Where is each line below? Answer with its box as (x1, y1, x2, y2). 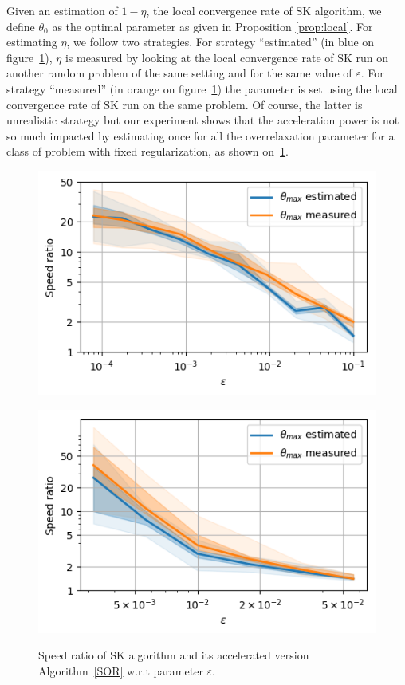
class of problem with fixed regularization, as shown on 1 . (6, 143, 289, 159)
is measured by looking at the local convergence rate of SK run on (65, 49, 389, 65)
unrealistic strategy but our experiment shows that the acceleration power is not (6, 112, 399, 128)
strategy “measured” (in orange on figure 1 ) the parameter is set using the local (6, 80, 398, 96)
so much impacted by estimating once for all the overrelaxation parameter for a (6, 127, 395, 144)
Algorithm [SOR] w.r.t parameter (38, 662, 203, 679)
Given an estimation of (6, 2, 118, 18)
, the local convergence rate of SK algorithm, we (146, 2, 382, 18)
